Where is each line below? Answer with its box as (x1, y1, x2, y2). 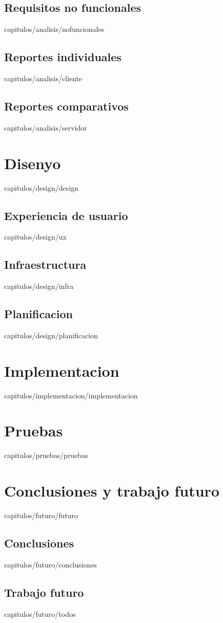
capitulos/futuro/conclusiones (4, 559, 97, 570)
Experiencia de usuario (4, 207, 128, 223)
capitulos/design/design (4, 182, 78, 193)
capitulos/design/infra (4, 281, 74, 291)
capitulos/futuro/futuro (4, 510, 78, 521)
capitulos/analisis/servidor (4, 122, 87, 133)
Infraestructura (4, 256, 87, 272)
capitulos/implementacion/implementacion (4, 390, 138, 400)
